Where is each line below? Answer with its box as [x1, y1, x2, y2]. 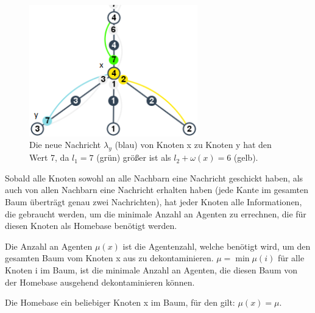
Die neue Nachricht [29, 138, 101, 151]
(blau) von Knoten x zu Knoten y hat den [115, 138, 272, 151]
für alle [277, 251, 305, 264]
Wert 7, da [29, 151, 69, 164]
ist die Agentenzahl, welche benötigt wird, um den [122, 239, 311, 252]
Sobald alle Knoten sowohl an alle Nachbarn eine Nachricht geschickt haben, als [5, 171, 303, 184]
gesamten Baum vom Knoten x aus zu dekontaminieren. [5, 251, 214, 264]
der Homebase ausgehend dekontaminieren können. [5, 275, 195, 288]
